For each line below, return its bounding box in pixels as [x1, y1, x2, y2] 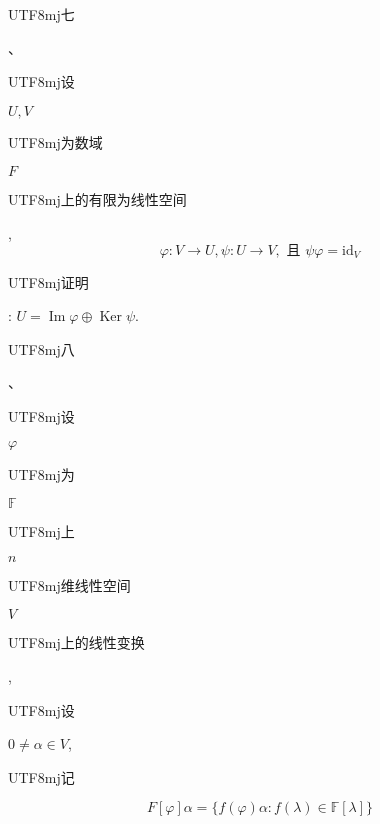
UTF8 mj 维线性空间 [8, 574, 131, 595]
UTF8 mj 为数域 [8, 131, 103, 152]
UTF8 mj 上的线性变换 [8, 632, 145, 653]
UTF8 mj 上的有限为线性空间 [8, 189, 187, 210]
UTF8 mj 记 [8, 766, 75, 787]
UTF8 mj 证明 [8, 271, 89, 292]
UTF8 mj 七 [8, 4, 75, 24]
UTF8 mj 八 [8, 338, 75, 359]
